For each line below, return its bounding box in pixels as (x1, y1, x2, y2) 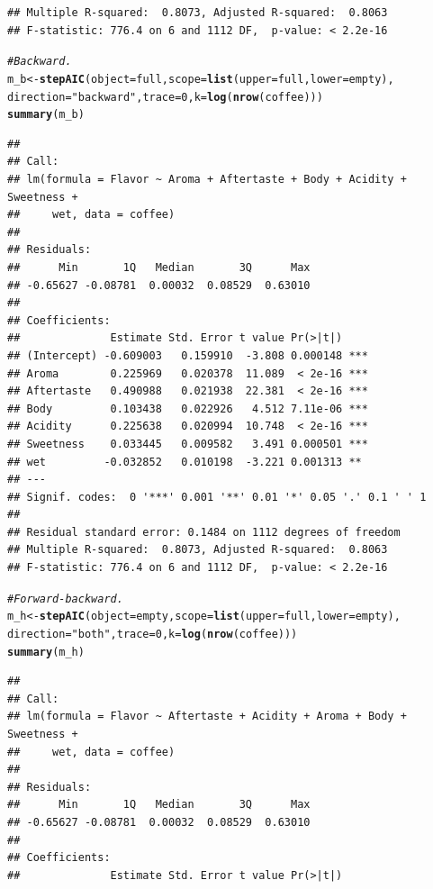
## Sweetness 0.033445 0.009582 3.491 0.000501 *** (7, 437, 368, 450)
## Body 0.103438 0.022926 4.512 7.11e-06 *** (7, 402, 368, 415)
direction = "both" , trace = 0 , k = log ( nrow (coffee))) (7, 627, 298, 640)
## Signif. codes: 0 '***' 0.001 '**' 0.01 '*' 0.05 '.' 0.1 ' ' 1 (7, 490, 427, 503)
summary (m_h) (7, 645, 85, 658)
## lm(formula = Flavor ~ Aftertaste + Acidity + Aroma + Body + (7, 710, 407, 723)
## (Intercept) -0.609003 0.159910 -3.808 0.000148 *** (7, 349, 368, 362)
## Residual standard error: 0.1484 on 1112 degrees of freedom (7, 525, 401, 539)
